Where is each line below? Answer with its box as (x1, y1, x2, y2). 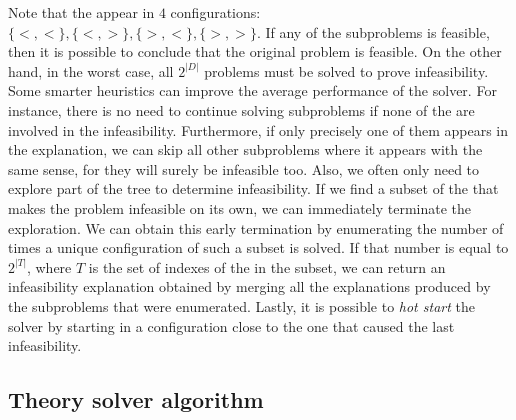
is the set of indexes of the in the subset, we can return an (88, 256, 446, 277)
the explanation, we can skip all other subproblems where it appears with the (8, 139, 483, 160)
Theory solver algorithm (8, 384, 264, 415)
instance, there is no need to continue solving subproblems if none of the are (8, 99, 475, 120)
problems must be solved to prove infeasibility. (204, 60, 489, 81)
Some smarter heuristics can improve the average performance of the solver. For (8, 80, 497, 101)
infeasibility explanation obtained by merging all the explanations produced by (8, 276, 491, 297)
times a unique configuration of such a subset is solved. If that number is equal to (8, 237, 509, 258)
